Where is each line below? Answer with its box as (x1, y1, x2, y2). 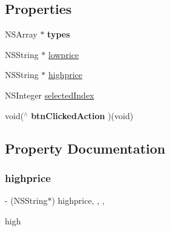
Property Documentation (5, 138, 166, 157)
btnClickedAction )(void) (31, 109, 134, 122)
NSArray (5, 28, 38, 41)
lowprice (48, 48, 79, 60)
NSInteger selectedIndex (5, 88, 94, 101)
